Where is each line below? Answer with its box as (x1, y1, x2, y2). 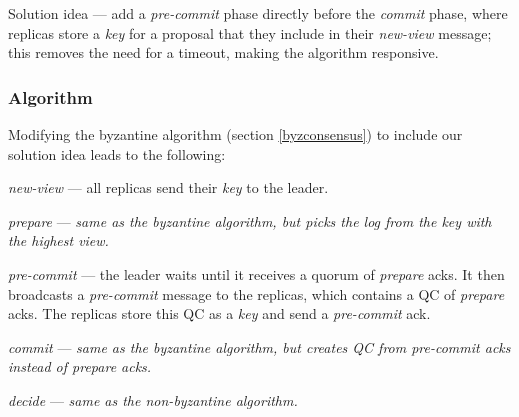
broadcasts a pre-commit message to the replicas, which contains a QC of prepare (8, 283, 505, 304)
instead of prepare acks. (8, 356, 152, 377)
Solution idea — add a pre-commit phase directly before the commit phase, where (8, 3, 508, 23)
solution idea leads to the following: (8, 143, 226, 164)
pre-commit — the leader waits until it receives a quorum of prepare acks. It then (8, 263, 505, 284)
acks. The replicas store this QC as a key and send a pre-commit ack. (8, 303, 431, 324)
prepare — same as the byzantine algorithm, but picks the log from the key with (8, 210, 492, 231)
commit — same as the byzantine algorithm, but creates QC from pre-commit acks (8, 336, 511, 357)
